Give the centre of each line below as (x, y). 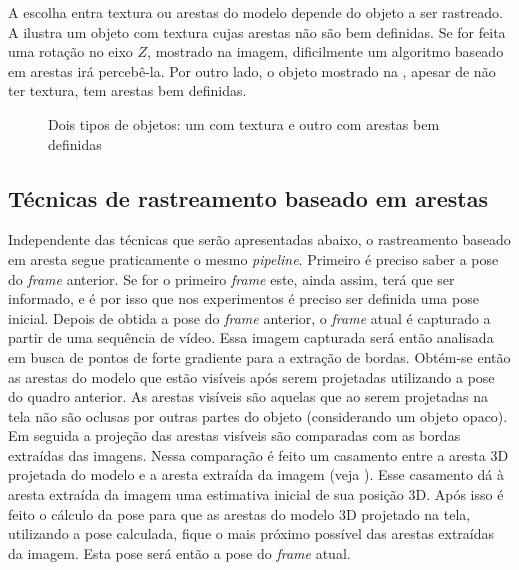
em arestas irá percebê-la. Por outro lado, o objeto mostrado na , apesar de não (252, 70)
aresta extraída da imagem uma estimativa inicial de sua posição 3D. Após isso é (256, 494)
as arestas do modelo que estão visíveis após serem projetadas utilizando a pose (251, 376)
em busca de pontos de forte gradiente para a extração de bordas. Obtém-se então (259, 356)
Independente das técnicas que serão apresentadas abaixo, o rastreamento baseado (259, 239)
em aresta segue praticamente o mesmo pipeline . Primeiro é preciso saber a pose (253, 258)
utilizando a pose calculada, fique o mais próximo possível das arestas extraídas (251, 533)
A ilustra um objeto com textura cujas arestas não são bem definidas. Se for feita (257, 31)
